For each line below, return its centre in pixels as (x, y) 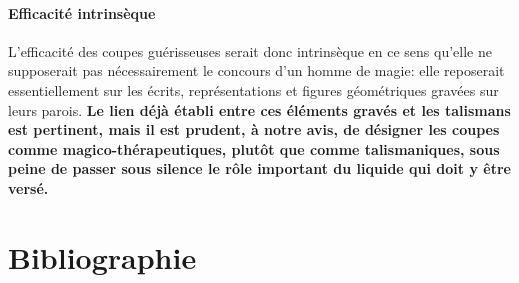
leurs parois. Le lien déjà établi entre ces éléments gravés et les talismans (259, 109)
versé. (28, 187)
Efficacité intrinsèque (82, 12)
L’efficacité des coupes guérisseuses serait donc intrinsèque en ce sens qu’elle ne (250, 50)
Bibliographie (102, 256)
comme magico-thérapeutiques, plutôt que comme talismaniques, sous (254, 148)
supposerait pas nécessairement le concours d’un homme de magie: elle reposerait (256, 70)
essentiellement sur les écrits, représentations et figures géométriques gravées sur (253, 89)
